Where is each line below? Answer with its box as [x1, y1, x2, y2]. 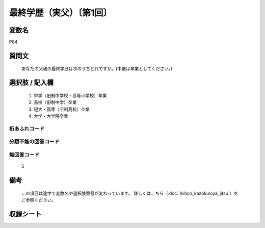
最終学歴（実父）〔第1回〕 [9, 7, 112, 18]
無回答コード [9, 151, 40, 158]
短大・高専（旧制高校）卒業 [33, 106, 90, 112]
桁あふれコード [9, 125, 45, 132]
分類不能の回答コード [9, 138, 60, 145]
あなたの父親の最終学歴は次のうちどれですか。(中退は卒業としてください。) [21, 66, 173, 72]
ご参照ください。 [21, 197, 56, 203]
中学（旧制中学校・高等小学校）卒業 [33, 92, 107, 98]
